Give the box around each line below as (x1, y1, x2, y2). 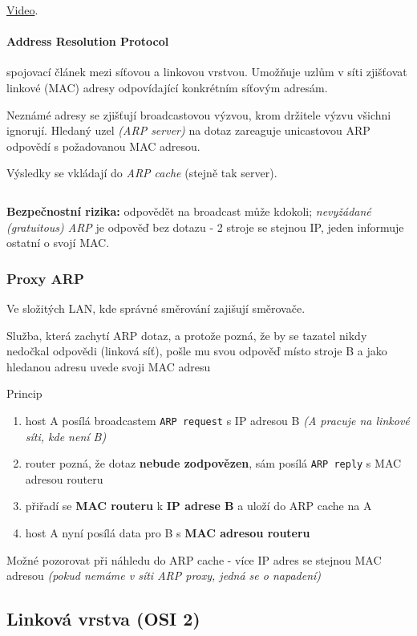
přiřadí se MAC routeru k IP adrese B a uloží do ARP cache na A (25, 497, 372, 514)
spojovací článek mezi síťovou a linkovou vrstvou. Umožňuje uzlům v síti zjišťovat (6, 63, 407, 80)
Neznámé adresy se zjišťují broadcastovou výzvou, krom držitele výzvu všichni (6, 106, 391, 123)
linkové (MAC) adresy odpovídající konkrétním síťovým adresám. (6, 79, 328, 95)
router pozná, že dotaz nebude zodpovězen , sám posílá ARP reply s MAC (25, 455, 402, 472)
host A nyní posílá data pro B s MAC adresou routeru (25, 525, 310, 541)
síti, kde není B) (25, 427, 107, 444)
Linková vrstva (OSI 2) (6, 606, 200, 631)
